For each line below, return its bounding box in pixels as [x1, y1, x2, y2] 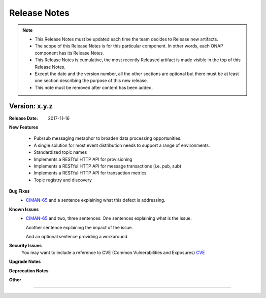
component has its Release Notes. [34, 50, 104, 56]
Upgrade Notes [9, 258, 41, 264]
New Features [9, 124, 38, 130]
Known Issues [9, 206, 39, 212]
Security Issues [9, 243, 42, 249]
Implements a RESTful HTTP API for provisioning [33, 156, 133, 162]
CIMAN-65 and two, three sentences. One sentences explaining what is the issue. [26, 215, 192, 221]
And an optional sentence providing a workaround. [26, 234, 129, 240]
